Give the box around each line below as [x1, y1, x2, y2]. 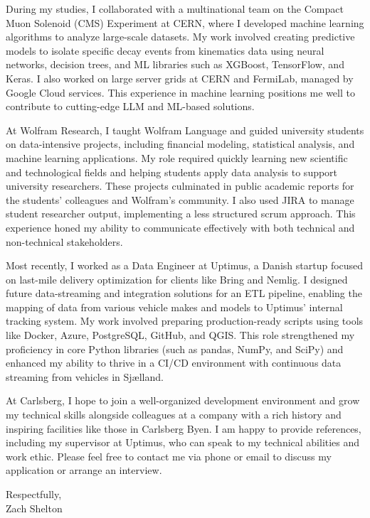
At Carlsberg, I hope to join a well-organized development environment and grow [6, 393, 360, 408]
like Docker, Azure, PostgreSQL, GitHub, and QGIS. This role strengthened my [6, 328, 355, 342]
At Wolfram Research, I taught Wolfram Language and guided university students [6, 122, 364, 137]
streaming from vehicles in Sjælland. [6, 369, 164, 384]
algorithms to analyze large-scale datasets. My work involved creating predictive [6, 29, 355, 44]
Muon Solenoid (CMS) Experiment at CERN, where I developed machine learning [6, 15, 364, 30]
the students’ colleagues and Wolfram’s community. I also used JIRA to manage [6, 192, 354, 207]
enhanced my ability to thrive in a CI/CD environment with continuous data [6, 355, 342, 370]
